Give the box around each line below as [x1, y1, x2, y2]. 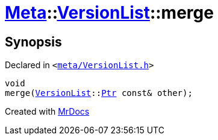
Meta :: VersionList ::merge [5, 2, 214, 23]
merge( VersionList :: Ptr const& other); [5, 88, 193, 98]
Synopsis [5, 34, 62, 49]
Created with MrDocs [5, 106, 90, 117]
